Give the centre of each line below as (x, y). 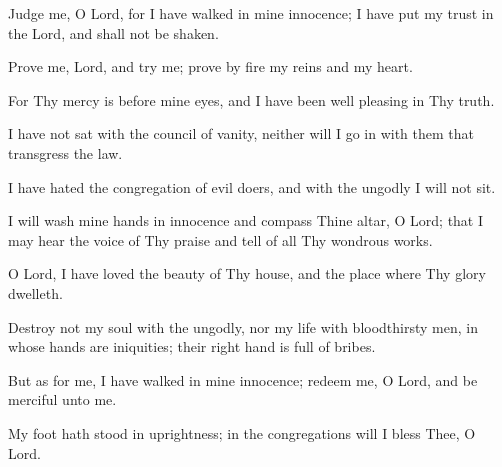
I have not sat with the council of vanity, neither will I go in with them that (241, 133)
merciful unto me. (62, 399)
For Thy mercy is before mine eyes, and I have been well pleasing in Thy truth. (251, 99)
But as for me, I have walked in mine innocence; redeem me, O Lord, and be (243, 379)
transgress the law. (65, 152)
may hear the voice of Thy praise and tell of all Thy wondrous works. (220, 239)
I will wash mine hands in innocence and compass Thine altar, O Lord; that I (246, 220)
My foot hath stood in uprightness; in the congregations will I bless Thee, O (242, 432)
